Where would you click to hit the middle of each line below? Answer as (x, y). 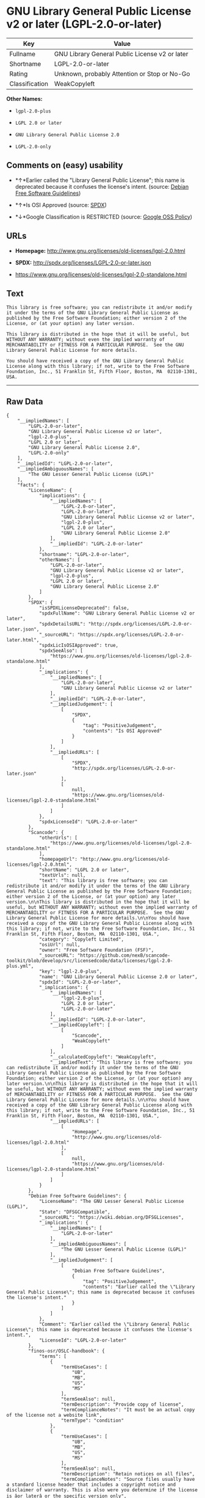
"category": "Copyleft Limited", (81, 940)
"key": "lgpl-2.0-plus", (70, 972)
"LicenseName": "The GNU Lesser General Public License (111, 1202)
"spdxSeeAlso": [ (61, 651)
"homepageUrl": (58, 860)
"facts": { (31, 485)
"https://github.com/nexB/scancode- (124, 955)
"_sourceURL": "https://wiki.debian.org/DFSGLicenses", (111, 1218)
